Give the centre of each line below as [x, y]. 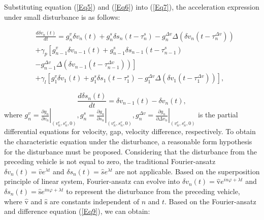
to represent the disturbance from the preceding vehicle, [153, 191]
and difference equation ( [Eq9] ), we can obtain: [77, 211]
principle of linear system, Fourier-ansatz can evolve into [92, 181]
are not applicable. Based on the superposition [187, 171]
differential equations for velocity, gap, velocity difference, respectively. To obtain [130, 131]
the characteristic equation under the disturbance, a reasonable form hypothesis [128, 141]
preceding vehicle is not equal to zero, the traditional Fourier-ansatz [110, 161]
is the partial [218, 115]
